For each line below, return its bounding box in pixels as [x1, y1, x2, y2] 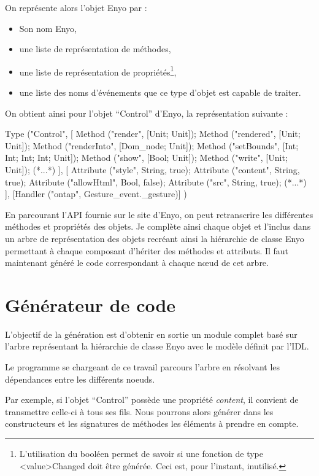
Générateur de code [5, 292, 176, 317]
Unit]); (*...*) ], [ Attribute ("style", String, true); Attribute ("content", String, [5, 163, 300, 176]
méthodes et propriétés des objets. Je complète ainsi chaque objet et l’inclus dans [5, 220, 311, 233]
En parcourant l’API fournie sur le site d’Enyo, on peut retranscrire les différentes [5, 208, 313, 220]
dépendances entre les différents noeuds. [5, 372, 155, 385]
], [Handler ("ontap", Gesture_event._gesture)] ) [5, 187, 187, 200]
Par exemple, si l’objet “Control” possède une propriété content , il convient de [5, 393, 299, 406]
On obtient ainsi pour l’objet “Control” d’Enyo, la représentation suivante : [5, 106, 288, 119]
